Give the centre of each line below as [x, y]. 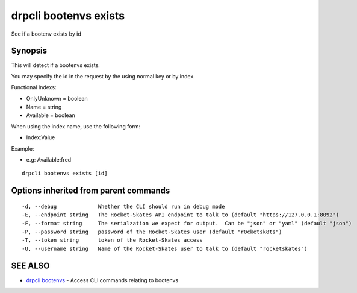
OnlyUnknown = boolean [57, 98]
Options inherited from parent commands [91, 191]
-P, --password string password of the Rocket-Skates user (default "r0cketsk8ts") [152, 232]
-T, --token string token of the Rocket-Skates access [112, 240]
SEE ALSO [30, 266]
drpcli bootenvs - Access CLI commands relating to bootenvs [102, 280]
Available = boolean [51, 115]
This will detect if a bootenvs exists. [56, 65]
